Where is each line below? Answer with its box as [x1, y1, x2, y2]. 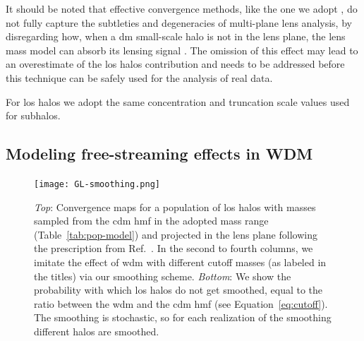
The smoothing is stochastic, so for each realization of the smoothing [34, 310, 332, 325]
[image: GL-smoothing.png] [34, 179, 160, 189]
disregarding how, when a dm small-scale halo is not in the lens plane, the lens [6, 29, 346, 44]
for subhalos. [6, 108, 61, 123]
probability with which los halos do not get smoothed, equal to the [34, 282, 323, 297]
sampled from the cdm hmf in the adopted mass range [34, 213, 269, 228]
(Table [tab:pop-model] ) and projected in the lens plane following [34, 227, 317, 241]
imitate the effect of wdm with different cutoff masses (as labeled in [34, 254, 327, 269]
